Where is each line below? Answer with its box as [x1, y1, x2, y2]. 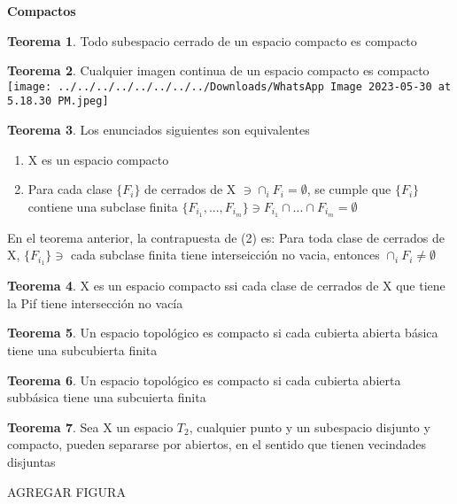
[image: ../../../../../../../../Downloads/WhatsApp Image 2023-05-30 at [7, 80, 452, 93]
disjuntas [7, 452, 56, 470]
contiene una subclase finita [27, 197, 178, 215]
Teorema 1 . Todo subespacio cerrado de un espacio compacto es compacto [7, 31, 417, 50]
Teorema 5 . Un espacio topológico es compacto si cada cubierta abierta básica [7, 323, 438, 342]
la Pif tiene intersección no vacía [7, 293, 183, 312]
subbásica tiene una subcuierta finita [7, 388, 206, 407]
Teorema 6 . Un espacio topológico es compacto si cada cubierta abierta [7, 370, 401, 389]
